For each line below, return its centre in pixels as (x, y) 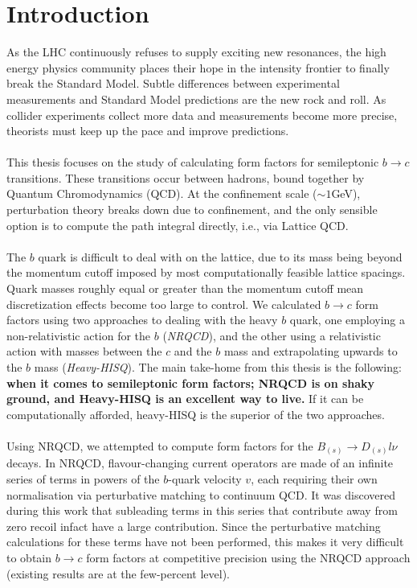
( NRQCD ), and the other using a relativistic (272, 335)
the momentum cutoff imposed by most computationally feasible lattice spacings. (206, 272)
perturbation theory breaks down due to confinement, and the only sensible (192, 210)
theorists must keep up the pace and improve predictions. (148, 131)
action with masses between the (84, 351)
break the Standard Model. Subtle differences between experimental (173, 83)
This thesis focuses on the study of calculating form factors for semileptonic (193, 162)
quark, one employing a (347, 320)
